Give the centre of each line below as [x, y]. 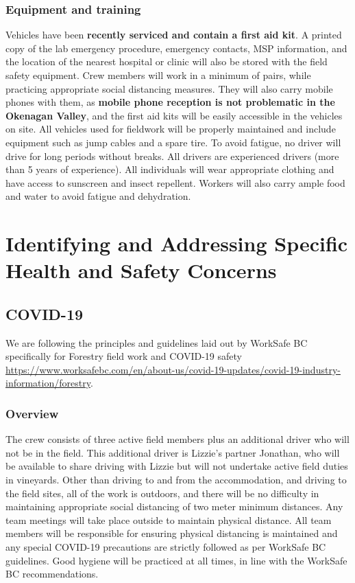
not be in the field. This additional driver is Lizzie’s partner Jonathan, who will [173, 452]
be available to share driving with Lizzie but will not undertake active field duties [177, 466]
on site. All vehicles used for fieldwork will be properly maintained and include [171, 129]
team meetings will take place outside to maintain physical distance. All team [169, 519]
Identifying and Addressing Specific [177, 243]
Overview [32, 413]
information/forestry [48, 383]
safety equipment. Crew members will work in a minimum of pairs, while [158, 75]
